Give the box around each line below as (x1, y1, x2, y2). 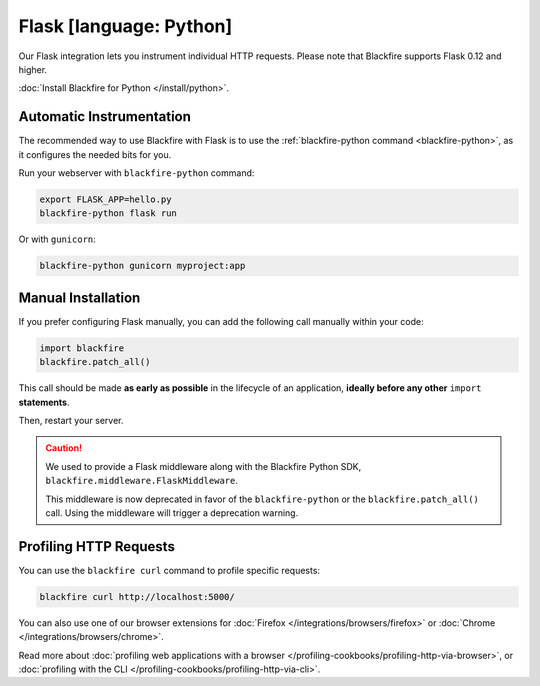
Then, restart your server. (18, 415, 124, 426)
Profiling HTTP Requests (18, 538, 175, 555)
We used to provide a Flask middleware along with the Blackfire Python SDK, (45, 460, 362, 472)
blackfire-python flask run (39, 208, 177, 219)
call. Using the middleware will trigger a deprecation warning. (45, 506, 299, 519)
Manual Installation (18, 289, 141, 306)
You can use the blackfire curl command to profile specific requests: (18, 564, 320, 576)
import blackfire (39, 342, 125, 354)
